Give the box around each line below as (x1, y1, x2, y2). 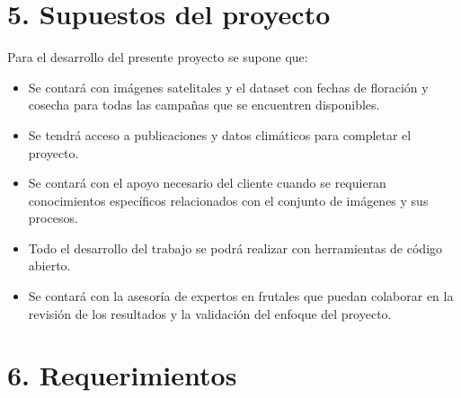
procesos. (28, 208, 78, 227)
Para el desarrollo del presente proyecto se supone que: (7, 48, 308, 66)
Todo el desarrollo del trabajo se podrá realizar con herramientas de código (28, 238, 443, 257)
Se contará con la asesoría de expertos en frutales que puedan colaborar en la (28, 287, 454, 305)
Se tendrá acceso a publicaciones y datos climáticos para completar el (28, 125, 412, 144)
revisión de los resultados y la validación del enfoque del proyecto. (28, 304, 392, 323)
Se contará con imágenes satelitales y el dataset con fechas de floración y (28, 77, 429, 96)
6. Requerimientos (7, 357, 237, 394)
